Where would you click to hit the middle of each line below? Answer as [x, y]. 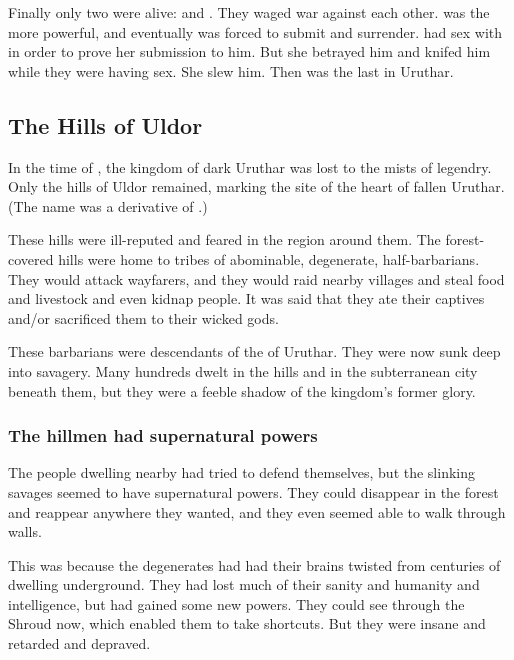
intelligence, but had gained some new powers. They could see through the [236, 603]
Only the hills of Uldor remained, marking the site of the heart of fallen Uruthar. [256, 186]
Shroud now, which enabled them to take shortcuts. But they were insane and [247, 623]
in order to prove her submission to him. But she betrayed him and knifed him [249, 51]
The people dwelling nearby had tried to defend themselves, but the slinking [241, 472]
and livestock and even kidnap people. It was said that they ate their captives [246, 298]
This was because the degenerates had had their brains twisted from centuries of [254, 564]
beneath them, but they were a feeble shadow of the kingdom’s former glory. [242, 390]
